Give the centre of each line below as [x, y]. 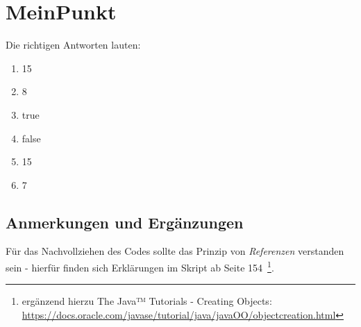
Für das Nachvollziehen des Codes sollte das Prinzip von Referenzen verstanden [175, 251]
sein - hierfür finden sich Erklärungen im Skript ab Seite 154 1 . [140, 266]
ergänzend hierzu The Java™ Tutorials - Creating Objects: [147, 301]
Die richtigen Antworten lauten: [73, 45]
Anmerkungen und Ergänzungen [125, 222]
